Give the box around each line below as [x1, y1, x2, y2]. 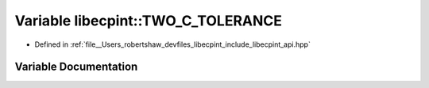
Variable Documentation [14, 60, 138, 74]
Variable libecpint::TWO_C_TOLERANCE [14, 12, 282, 29]
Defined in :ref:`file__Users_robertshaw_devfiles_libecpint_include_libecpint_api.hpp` [34, 40, 311, 49]
